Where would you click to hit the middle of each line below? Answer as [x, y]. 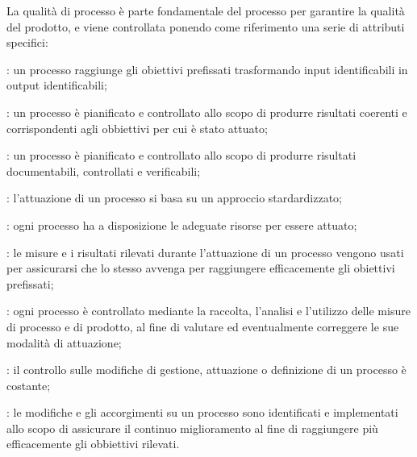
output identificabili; [57, 85]
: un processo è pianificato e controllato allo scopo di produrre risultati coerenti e [207, 112]
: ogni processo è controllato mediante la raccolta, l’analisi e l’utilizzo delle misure [208, 311]
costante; [29, 385]
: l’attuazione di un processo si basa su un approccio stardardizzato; [174, 198]
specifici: [27, 42]
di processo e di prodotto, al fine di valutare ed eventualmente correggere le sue [203, 326]
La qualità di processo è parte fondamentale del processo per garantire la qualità [206, 10]
